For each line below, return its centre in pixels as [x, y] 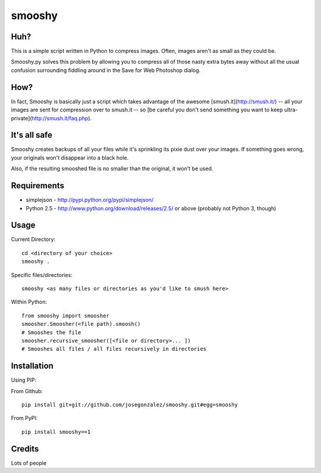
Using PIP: [24, 380]
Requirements [38, 186]
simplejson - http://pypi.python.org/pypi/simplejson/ [90, 200]
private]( [21, 118]
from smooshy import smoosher [66, 315]
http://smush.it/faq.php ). [62, 118]
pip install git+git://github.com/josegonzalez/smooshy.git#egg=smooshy [130, 405]
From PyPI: [24, 418]
